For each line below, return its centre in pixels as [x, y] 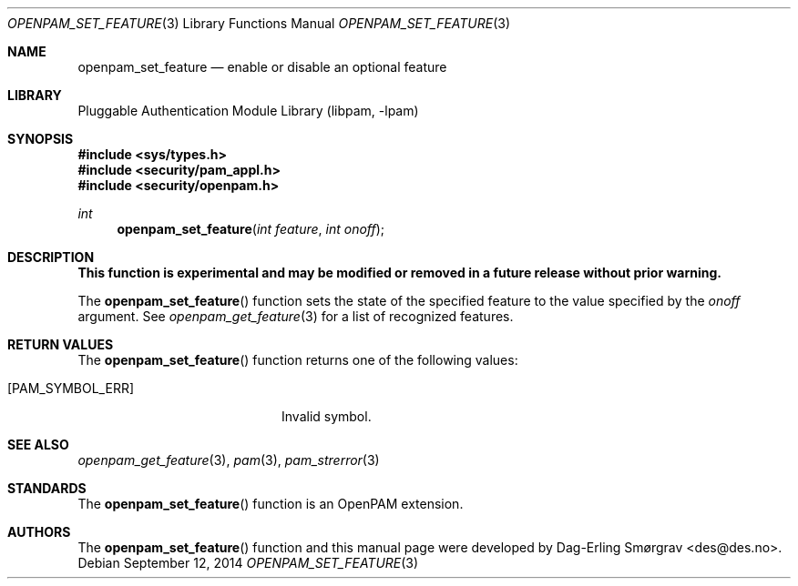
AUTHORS [39, 532]
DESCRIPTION [51, 257]
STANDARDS [47, 488]
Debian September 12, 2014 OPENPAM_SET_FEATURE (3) [248, 563]
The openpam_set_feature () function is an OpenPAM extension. [271, 504]
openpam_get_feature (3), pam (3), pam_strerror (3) [229, 460]
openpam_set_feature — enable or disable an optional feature [262, 67]
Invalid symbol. [327, 416]
